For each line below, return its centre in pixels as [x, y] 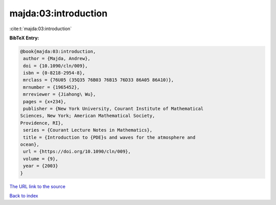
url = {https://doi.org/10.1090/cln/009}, [77, 152]
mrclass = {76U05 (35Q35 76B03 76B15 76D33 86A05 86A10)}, [99, 80]
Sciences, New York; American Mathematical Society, [88, 116]
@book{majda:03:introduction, [58, 51]
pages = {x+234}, [45, 101]
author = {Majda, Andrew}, [57, 59]
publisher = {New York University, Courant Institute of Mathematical [113, 109]
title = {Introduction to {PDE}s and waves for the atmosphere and [109, 137]
